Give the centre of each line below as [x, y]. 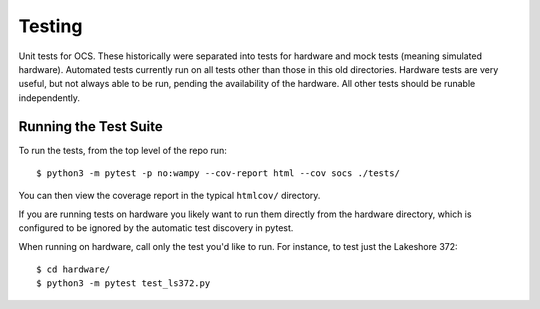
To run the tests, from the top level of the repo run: [122, 150]
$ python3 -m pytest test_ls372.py [123, 283]
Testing [50, 26]
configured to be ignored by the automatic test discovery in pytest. [156, 228]
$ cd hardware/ [73, 269]
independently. [49, 97]
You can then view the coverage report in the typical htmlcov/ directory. [169, 196]
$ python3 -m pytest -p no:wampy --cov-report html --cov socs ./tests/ [218, 173]
